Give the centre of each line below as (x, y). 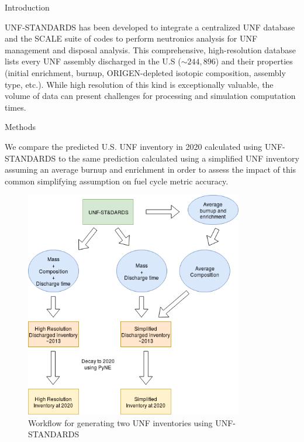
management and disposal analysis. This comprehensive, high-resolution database (151, 49)
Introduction (27, 7)
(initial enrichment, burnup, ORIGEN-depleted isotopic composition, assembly (145, 72)
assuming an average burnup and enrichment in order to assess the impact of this (151, 169)
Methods (20, 127)
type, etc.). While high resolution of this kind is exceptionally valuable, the (139, 84)
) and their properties (254, 61)
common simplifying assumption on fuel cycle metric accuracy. (117, 181)
